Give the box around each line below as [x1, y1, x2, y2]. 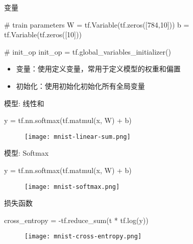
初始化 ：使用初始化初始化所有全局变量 [16, 80, 145, 91]
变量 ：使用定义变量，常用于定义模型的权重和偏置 [16, 63, 181, 74]
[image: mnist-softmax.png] [25, 183, 120, 190]
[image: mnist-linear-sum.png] [25, 133, 131, 140]
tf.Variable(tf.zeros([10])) [4, 29, 82, 40]
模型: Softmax [4, 148, 49, 158]
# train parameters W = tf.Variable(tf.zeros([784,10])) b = [4, 19, 189, 30]
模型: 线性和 [4, 97, 44, 108]
